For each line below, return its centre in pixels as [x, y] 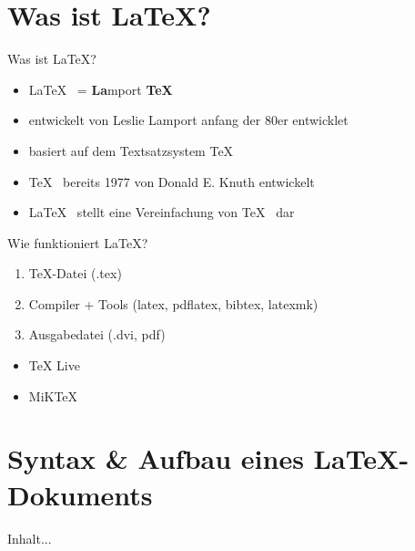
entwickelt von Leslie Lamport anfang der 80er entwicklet [188, 120]
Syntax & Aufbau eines [156, 458]
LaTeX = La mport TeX [101, 89]
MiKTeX [53, 395]
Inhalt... [30, 538]
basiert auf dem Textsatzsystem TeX [131, 150]
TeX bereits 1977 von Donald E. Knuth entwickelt [172, 181]
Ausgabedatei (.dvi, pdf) [97, 334]
